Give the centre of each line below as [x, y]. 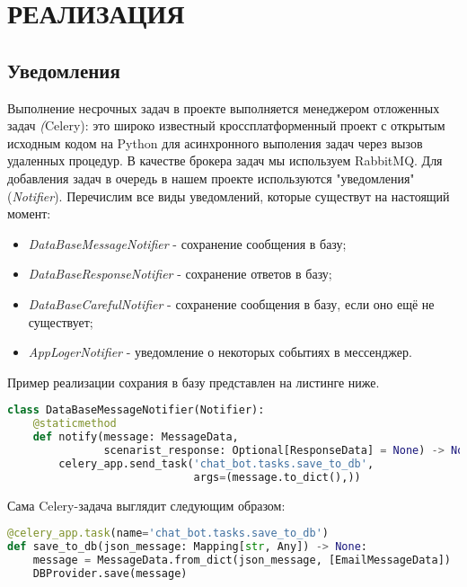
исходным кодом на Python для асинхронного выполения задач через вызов [215, 142]
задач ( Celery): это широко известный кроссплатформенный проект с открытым [226, 125]
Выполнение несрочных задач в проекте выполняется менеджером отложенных [224, 107]
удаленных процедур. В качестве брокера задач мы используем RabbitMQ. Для [225, 160]
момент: [29, 213]
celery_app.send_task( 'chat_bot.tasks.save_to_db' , [216, 463]
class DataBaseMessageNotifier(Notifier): [136, 410]
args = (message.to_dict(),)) [277, 477]
